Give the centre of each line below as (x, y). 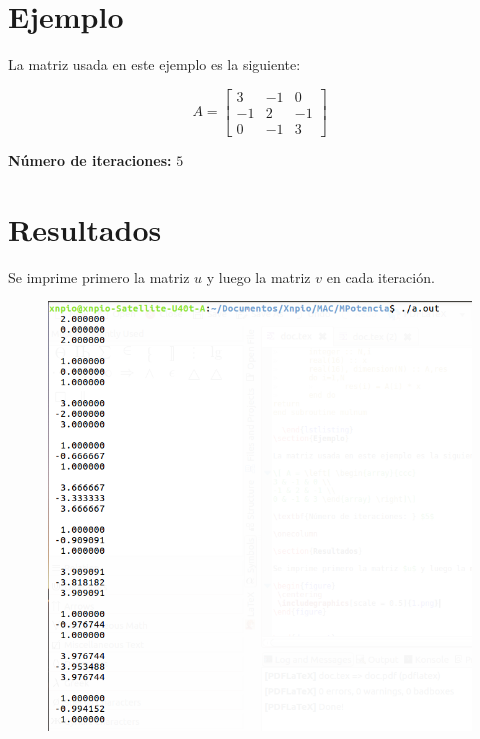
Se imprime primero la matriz (99, 276)
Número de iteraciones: (90, 159)
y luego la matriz (258, 276)
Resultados (85, 228)
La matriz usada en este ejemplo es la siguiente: (154, 64)
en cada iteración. (380, 276)
